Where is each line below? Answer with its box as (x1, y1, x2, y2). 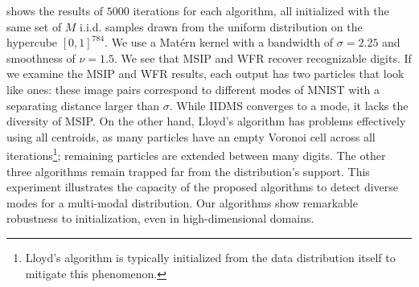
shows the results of (6, 2, 104, 18)
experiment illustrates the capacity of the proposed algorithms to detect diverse (6, 178, 399, 195)
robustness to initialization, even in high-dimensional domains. (6, 210, 314, 227)
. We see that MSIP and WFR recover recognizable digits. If (113, 49, 412, 66)
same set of (6, 18, 62, 35)
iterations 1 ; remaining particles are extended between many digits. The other (6, 145, 386, 163)
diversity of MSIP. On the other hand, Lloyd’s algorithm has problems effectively (6, 113, 406, 129)
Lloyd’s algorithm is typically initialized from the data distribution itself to (25, 248, 396, 265)
